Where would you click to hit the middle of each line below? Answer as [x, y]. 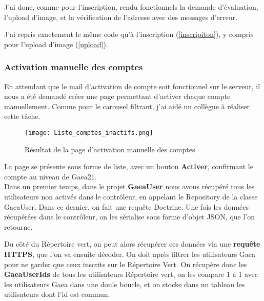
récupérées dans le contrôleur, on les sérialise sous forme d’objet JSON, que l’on [130, 217]
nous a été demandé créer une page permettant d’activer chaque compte [117, 96]
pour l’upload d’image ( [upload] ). [56, 44]
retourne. [18, 226]
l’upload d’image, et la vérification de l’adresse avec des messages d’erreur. [121, 17]
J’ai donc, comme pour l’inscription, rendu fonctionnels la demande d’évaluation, [131, 7]
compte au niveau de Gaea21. [50, 176]
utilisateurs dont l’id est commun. [57, 294]
